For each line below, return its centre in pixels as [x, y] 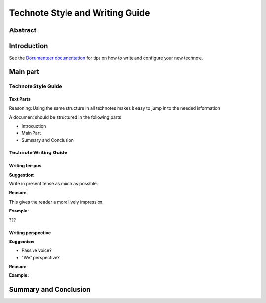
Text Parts [20, 99]
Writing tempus [25, 166]
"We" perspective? [41, 257]
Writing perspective [30, 232]
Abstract [23, 30]
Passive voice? [36, 250]
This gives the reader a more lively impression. [56, 202]
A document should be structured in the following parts [65, 117]
